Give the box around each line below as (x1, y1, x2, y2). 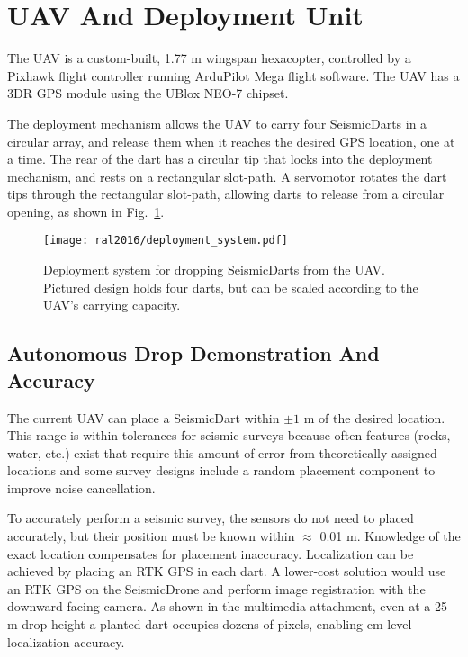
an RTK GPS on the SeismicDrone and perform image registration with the (7, 579, 426, 598)
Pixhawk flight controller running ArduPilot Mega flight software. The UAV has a (7, 66, 460, 85)
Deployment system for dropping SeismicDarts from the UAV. (43, 260, 386, 279)
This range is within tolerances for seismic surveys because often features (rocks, (7, 426, 451, 445)
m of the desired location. (303, 408, 445, 427)
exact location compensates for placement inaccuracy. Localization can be (7, 544, 414, 562)
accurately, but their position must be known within (7, 526, 295, 545)
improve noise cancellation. (7, 478, 156, 497)
